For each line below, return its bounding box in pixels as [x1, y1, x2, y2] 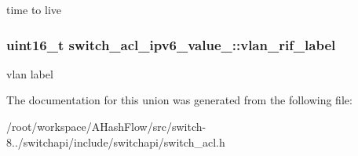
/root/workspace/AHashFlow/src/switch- [6, 118, 206, 134]
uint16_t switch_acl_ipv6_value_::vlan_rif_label [6, 34, 336, 54]
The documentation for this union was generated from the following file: [6, 92, 353, 108]
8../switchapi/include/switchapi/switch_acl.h [6, 133, 225, 150]
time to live [6, 2, 61, 17]
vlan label [6, 65, 53, 82]
